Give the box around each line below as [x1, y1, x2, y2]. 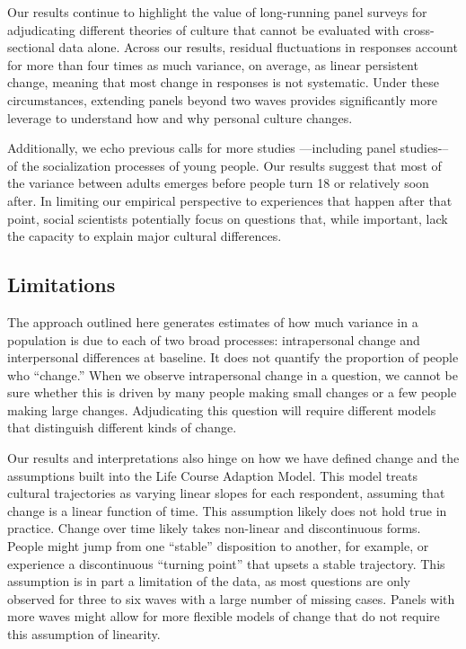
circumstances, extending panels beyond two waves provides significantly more [7, 90, 437, 109]
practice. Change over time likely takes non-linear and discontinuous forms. [7, 519, 421, 538]
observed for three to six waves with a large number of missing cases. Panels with [7, 589, 455, 608]
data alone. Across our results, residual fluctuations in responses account [58, 38, 458, 57]
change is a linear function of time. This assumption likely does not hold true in [7, 501, 447, 520]
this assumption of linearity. [7, 625, 161, 644]
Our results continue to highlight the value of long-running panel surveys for [7, 3, 427, 21]
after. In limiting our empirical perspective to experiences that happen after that [7, 191, 453, 209]
